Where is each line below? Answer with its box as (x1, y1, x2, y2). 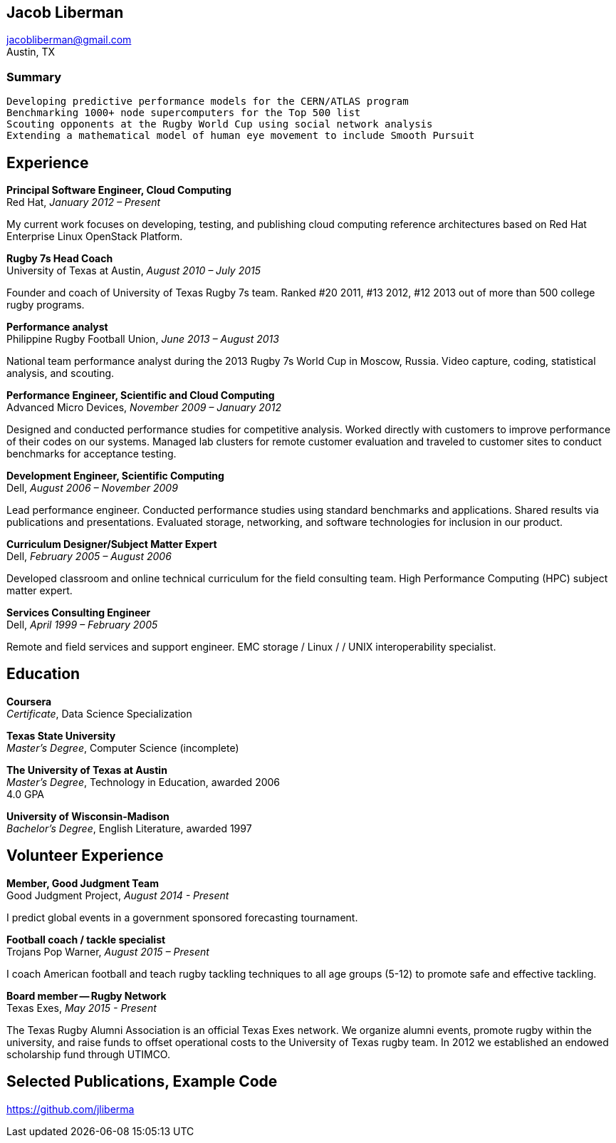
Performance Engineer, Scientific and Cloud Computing (6, 389, 275, 402)
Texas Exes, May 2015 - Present (6, 1001, 157, 1014)
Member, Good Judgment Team (6, 876, 160, 889)
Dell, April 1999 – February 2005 (6, 619, 158, 631)
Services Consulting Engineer (6, 606, 151, 619)
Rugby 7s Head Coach (6, 252, 113, 265)
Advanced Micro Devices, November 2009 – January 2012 (6, 401, 281, 414)
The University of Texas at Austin (6, 763, 167, 776)
